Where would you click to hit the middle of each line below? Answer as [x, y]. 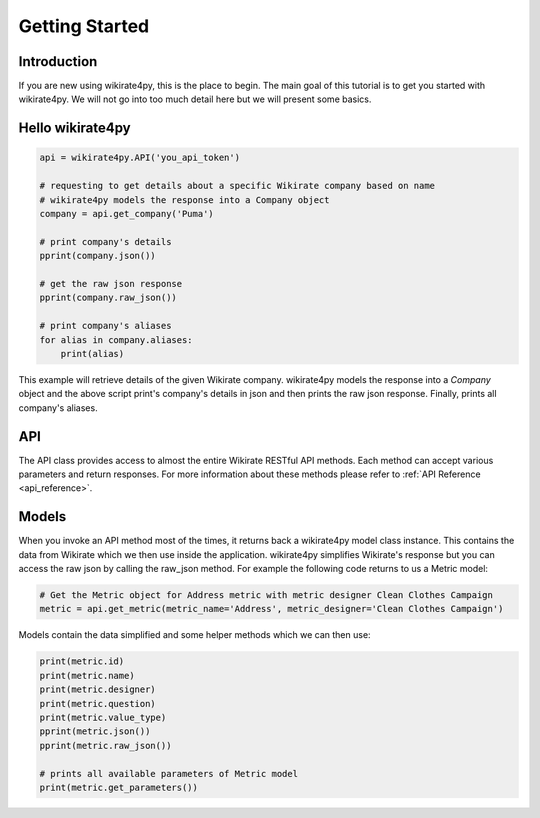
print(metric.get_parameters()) [119, 787]
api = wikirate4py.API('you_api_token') [139, 158]
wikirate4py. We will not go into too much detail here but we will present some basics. [195, 99]
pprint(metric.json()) [95, 731]
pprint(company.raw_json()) [108, 298]
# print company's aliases [105, 326]
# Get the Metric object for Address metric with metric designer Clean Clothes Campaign [266, 595]
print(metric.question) [98, 703]
